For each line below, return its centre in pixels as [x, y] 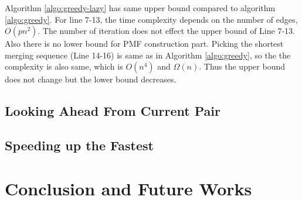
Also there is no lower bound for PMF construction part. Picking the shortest [144, 44]
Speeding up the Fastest [79, 145]
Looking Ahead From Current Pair [113, 111]
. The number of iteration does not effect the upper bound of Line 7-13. [166, 31]
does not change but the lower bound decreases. [91, 79]
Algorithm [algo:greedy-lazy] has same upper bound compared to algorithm [140, 8]
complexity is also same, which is [64, 66]
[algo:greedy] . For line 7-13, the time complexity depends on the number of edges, [151, 19]
